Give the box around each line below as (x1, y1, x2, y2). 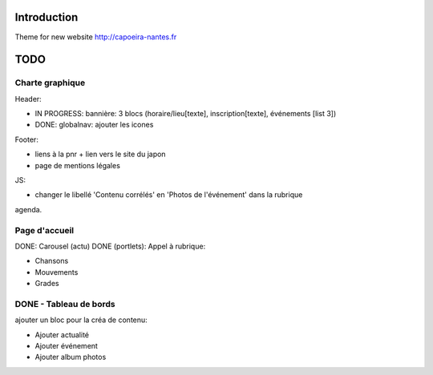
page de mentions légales (34, 160, 120, 170)
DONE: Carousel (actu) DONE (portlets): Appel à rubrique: (14, 241, 206, 251)
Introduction (14, 10, 79, 24)
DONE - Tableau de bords (14, 298, 115, 309)
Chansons (34, 256, 69, 266)
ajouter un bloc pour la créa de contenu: (14, 315, 148, 325)
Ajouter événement (34, 341, 98, 351)
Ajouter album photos (34, 353, 107, 362)
